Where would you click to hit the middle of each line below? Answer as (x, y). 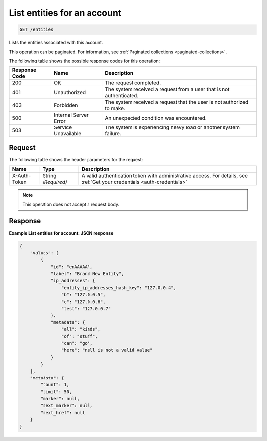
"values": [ (44, 253)
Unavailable (67, 134)
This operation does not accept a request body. (71, 204)
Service (63, 127)
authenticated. (122, 96)
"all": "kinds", (81, 329)
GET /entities (37, 30)
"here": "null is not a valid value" (107, 350)
